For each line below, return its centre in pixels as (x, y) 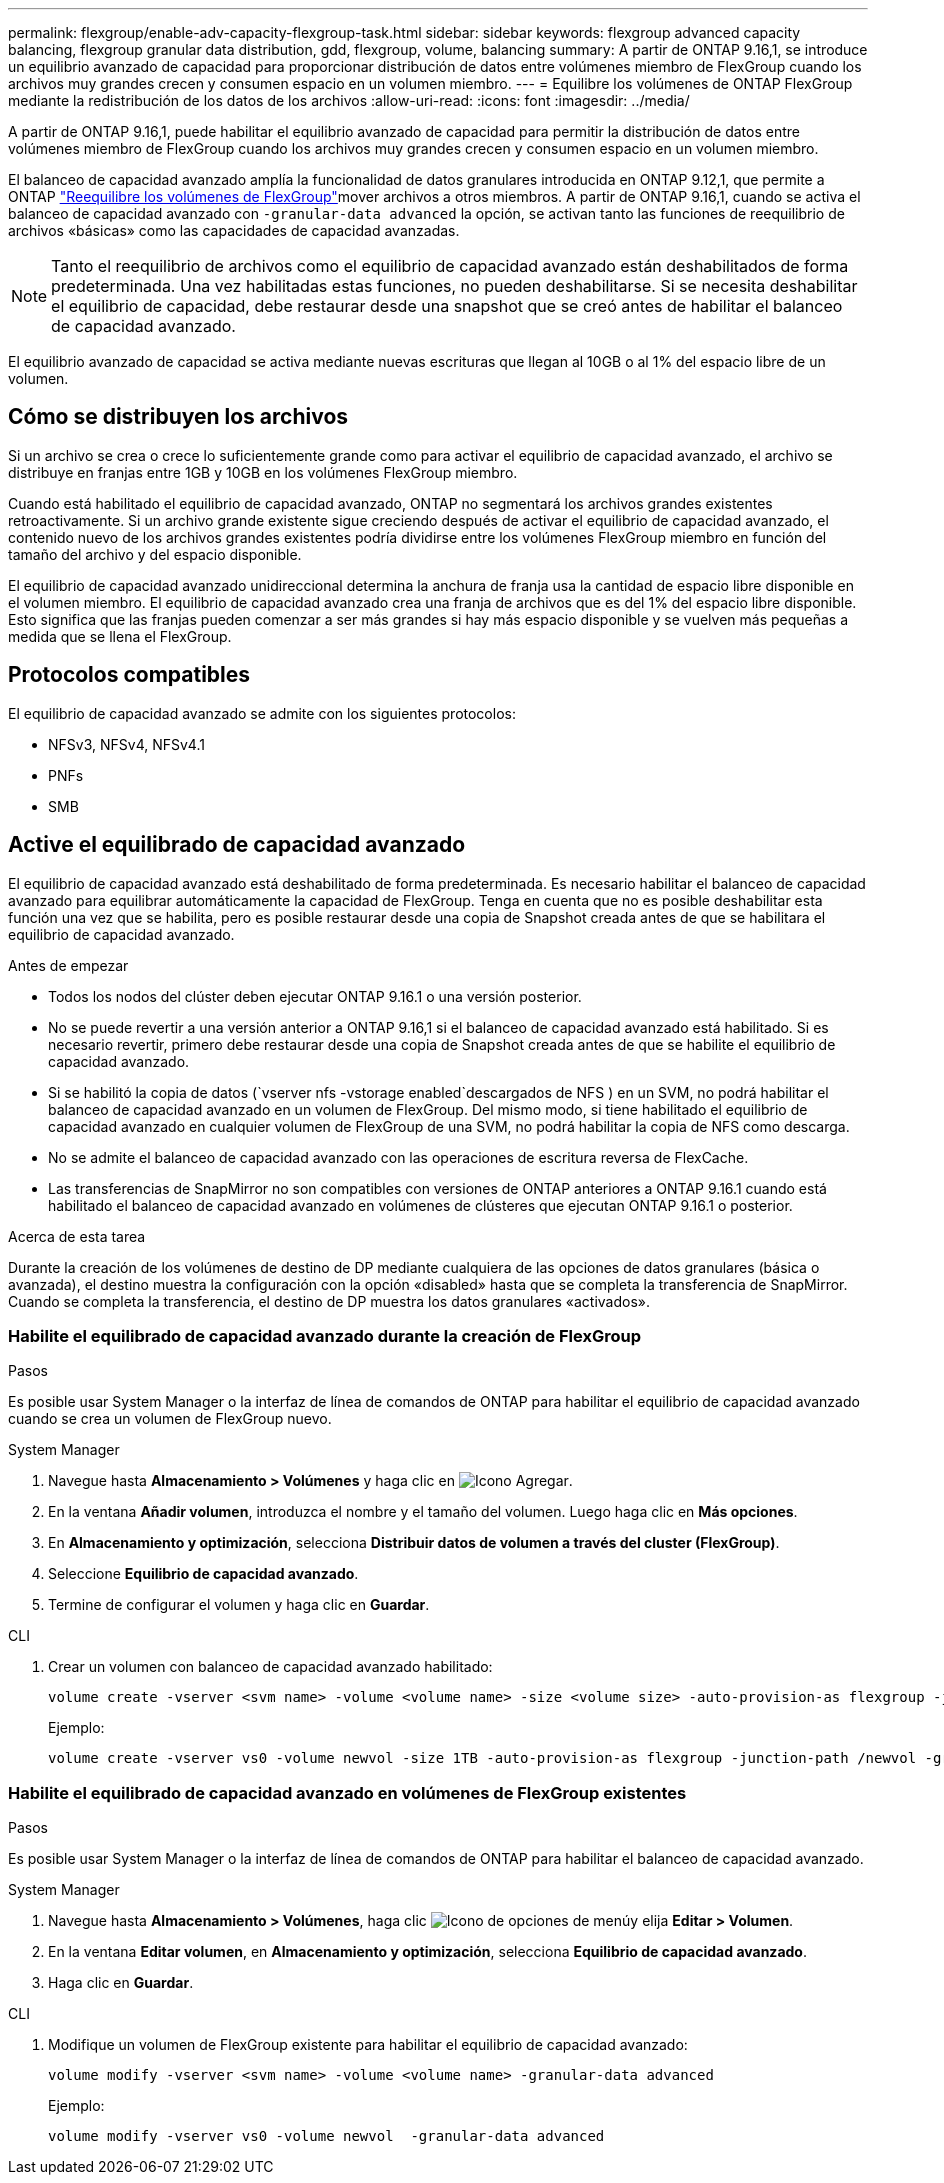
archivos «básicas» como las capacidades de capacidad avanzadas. (234, 230)
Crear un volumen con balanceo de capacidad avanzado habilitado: (270, 1667)
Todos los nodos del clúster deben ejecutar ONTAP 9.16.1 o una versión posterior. (315, 996)
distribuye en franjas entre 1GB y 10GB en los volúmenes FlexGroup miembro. (263, 472)
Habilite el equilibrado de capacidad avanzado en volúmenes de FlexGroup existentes (347, 1792)
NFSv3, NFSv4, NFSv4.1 (126, 744)
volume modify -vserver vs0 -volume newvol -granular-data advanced (326, 2136)
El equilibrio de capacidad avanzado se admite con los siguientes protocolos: (262, 713)
